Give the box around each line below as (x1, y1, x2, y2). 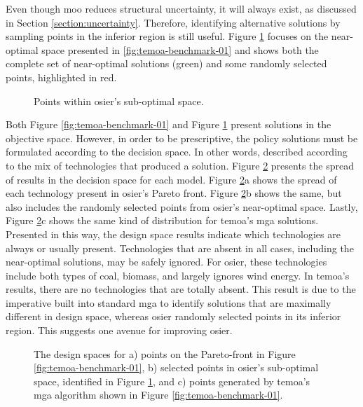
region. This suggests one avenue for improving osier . (6, 323, 233, 338)
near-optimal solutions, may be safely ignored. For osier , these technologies (6, 254, 327, 269)
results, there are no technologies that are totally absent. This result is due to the (6, 282, 356, 296)
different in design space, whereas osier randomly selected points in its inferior (6, 309, 341, 324)
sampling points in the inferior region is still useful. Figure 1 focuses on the (6, 29, 329, 43)
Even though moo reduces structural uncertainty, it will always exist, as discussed (6, 1, 357, 15)
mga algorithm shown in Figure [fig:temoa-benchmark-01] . (34, 387, 283, 402)
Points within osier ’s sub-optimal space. (34, 93, 204, 108)
